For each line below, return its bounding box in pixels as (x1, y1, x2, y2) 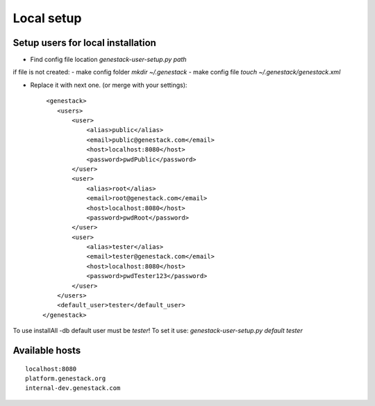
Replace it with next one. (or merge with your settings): (30, 81, 187, 89)
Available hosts (12, 345, 81, 357)
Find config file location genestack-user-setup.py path (30, 56, 187, 64)
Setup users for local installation (12, 37, 156, 49)
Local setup (12, 10, 82, 26)
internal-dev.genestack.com (25, 384, 121, 392)
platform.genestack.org (25, 375, 106, 382)
